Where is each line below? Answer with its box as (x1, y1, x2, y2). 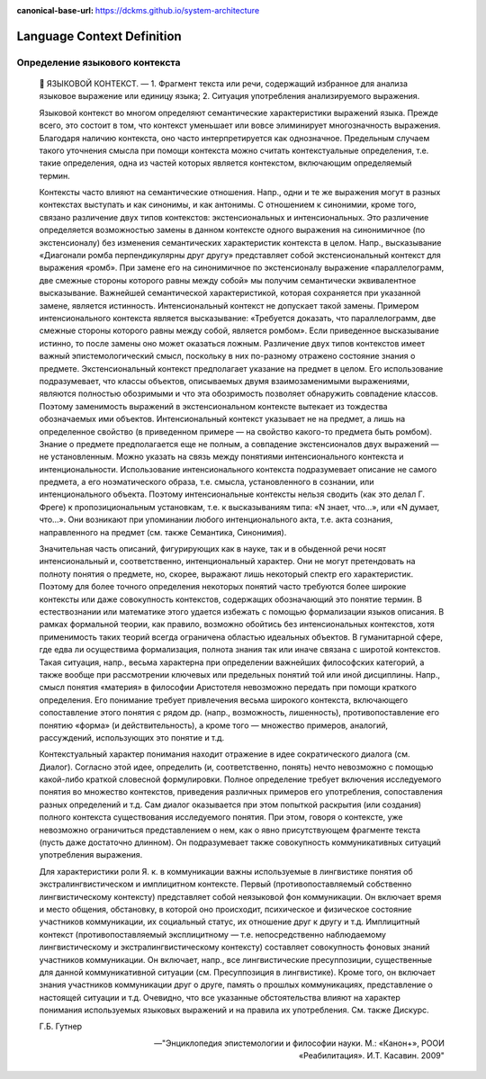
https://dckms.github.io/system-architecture (94, 5, 260, 15)
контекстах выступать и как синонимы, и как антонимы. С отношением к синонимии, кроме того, (39, 199, 417, 211)
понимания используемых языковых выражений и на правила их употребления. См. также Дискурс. (39, 1004, 429, 1016)
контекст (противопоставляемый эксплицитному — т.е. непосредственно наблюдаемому (39, 929, 387, 940)
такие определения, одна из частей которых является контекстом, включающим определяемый (39, 157, 412, 168)
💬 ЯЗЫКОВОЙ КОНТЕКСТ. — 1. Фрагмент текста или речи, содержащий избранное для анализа (39, 77, 409, 89)
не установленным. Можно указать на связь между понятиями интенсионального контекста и (39, 451, 404, 463)
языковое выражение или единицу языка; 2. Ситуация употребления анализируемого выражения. (39, 91, 420, 102)
